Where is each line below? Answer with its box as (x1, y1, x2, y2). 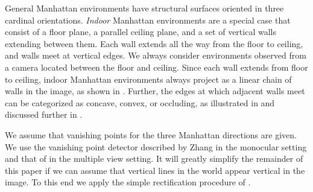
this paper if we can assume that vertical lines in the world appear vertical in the (5, 164, 305, 176)
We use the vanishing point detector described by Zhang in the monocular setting (5, 140, 307, 153)
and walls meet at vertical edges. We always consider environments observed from (5, 49, 306, 62)
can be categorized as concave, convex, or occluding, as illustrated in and (5, 96, 275, 109)
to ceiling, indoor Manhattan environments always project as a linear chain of (5, 72, 292, 85)
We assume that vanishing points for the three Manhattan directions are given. (5, 128, 297, 141)
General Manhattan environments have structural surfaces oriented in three (5, 2, 284, 14)
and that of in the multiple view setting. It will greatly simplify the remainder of (5, 152, 303, 165)
